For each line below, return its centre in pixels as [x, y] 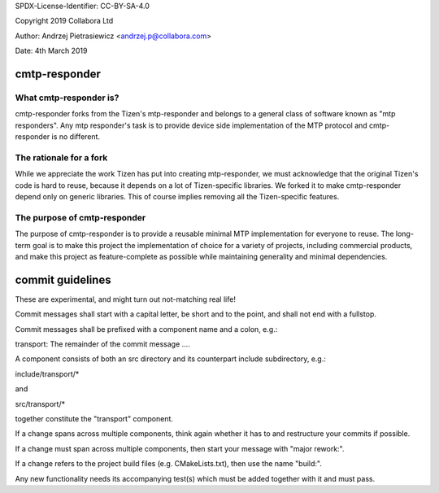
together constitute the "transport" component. [94, 418]
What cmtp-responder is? [67, 98]
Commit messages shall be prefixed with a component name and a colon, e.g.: [146, 329]
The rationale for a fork [61, 157]
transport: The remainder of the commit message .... [102, 344]
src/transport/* [40, 404]
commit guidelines [63, 279]
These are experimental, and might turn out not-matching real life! [125, 299]
